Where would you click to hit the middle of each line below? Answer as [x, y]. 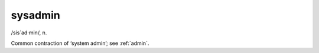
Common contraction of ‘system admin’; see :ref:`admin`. [80, 43]
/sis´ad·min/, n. [29, 33]
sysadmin [35, 15]
